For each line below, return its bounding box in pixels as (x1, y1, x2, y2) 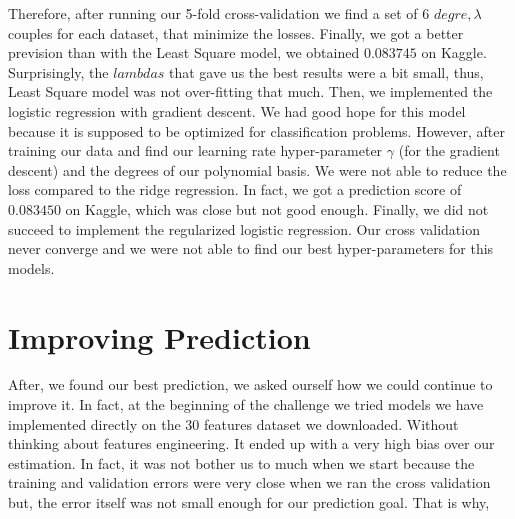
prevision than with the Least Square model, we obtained (8, 42, 360, 63)
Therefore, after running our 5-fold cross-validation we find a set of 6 (8, 3, 430, 23)
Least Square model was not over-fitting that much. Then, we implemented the (8, 81, 493, 102)
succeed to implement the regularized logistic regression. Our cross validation (8, 218, 480, 239)
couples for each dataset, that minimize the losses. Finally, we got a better (8, 22, 464, 43)
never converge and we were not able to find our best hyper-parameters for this (8, 238, 494, 259)
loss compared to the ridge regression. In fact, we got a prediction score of (8, 179, 462, 200)
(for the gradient (398, 140, 500, 161)
